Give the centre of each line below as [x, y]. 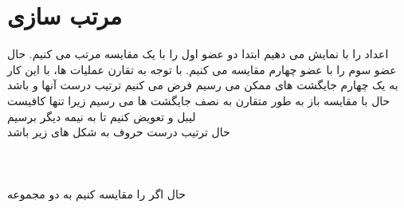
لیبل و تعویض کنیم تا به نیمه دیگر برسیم [102, 116]
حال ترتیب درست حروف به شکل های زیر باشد [119, 132]
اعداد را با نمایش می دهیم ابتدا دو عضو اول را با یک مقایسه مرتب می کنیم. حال [198, 54]
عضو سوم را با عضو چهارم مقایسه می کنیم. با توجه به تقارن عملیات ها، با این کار [202, 69]
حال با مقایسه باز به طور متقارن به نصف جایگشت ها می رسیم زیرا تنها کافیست [199, 100]
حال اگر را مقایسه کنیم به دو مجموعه [96, 194]
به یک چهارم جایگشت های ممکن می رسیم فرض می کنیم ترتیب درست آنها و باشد [203, 85]
